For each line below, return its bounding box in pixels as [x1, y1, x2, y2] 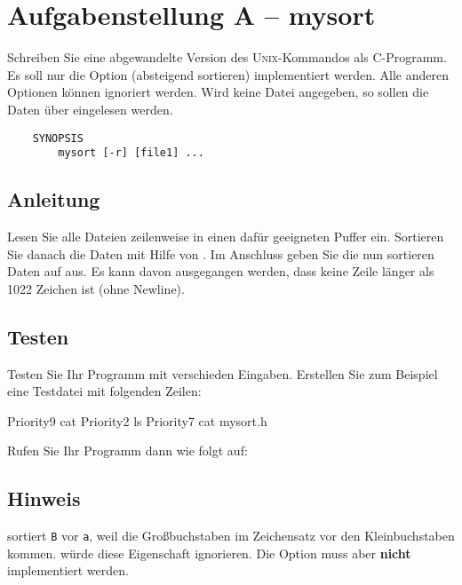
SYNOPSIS [32, 131, 84, 145]
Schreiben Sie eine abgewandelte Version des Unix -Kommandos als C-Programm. [7, 48, 447, 67]
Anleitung [7, 186, 100, 213]
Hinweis [7, 485, 81, 512]
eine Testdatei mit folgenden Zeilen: [7, 382, 202, 400]
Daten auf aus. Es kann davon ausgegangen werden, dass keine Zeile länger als [7, 262, 434, 281]
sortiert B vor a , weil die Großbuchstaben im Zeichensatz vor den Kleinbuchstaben [7, 526, 455, 545]
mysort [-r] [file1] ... [58, 146, 204, 160]
